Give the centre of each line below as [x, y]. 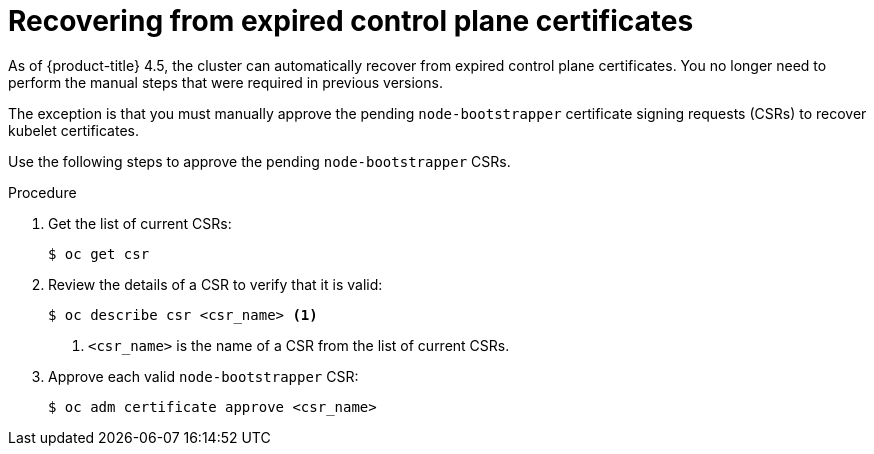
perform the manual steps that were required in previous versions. [225, 82]
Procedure [42, 192]
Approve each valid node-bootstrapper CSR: [203, 376]
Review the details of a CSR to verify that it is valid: [215, 284]
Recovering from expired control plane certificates [351, 21]
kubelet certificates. [73, 130]
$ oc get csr [99, 253]
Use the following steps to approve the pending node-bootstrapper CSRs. [259, 161]
